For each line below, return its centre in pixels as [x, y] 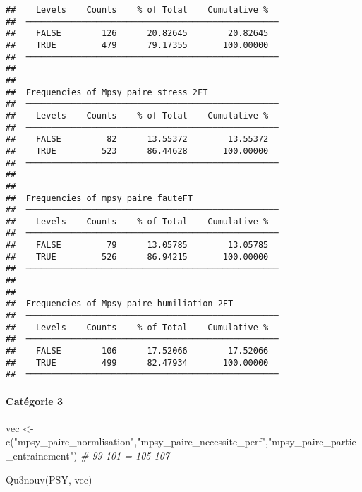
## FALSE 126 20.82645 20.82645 [137, 34]
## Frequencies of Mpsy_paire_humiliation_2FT [120, 304]
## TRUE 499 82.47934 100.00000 [137, 362]
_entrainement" [40, 455]
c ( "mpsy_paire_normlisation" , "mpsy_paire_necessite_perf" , [137, 442]
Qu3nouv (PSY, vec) [49, 479]
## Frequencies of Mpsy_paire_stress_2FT [107, 92]
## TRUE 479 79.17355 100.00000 [137, 45]
